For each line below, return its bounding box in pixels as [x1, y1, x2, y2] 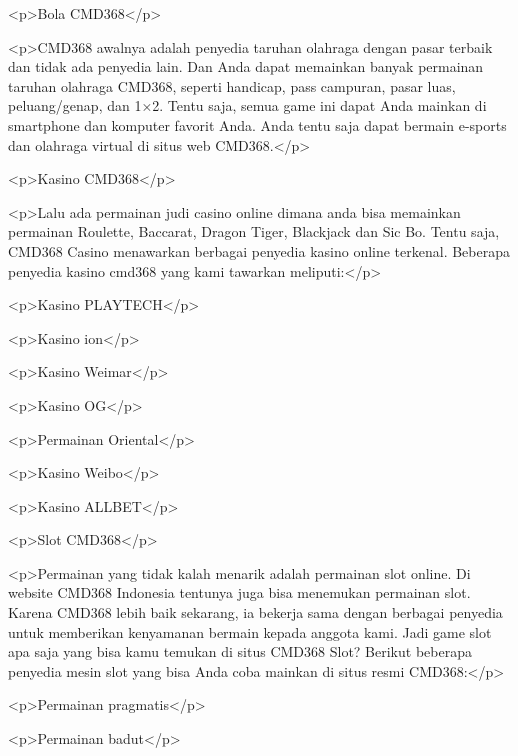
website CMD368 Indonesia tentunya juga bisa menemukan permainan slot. [8, 582, 471, 603]
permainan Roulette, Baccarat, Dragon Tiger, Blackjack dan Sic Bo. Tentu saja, [8, 221, 500, 242]
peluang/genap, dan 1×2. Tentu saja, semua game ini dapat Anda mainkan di [8, 95, 487, 116]
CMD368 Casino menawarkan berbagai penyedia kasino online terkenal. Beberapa [8, 240, 510, 261]
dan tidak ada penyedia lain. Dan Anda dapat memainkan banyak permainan [8, 56, 484, 77]
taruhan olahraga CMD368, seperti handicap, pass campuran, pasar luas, [8, 75, 456, 96]
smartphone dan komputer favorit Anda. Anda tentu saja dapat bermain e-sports [8, 114, 507, 135]
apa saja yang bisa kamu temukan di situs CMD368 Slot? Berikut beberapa [8, 641, 472, 662]
